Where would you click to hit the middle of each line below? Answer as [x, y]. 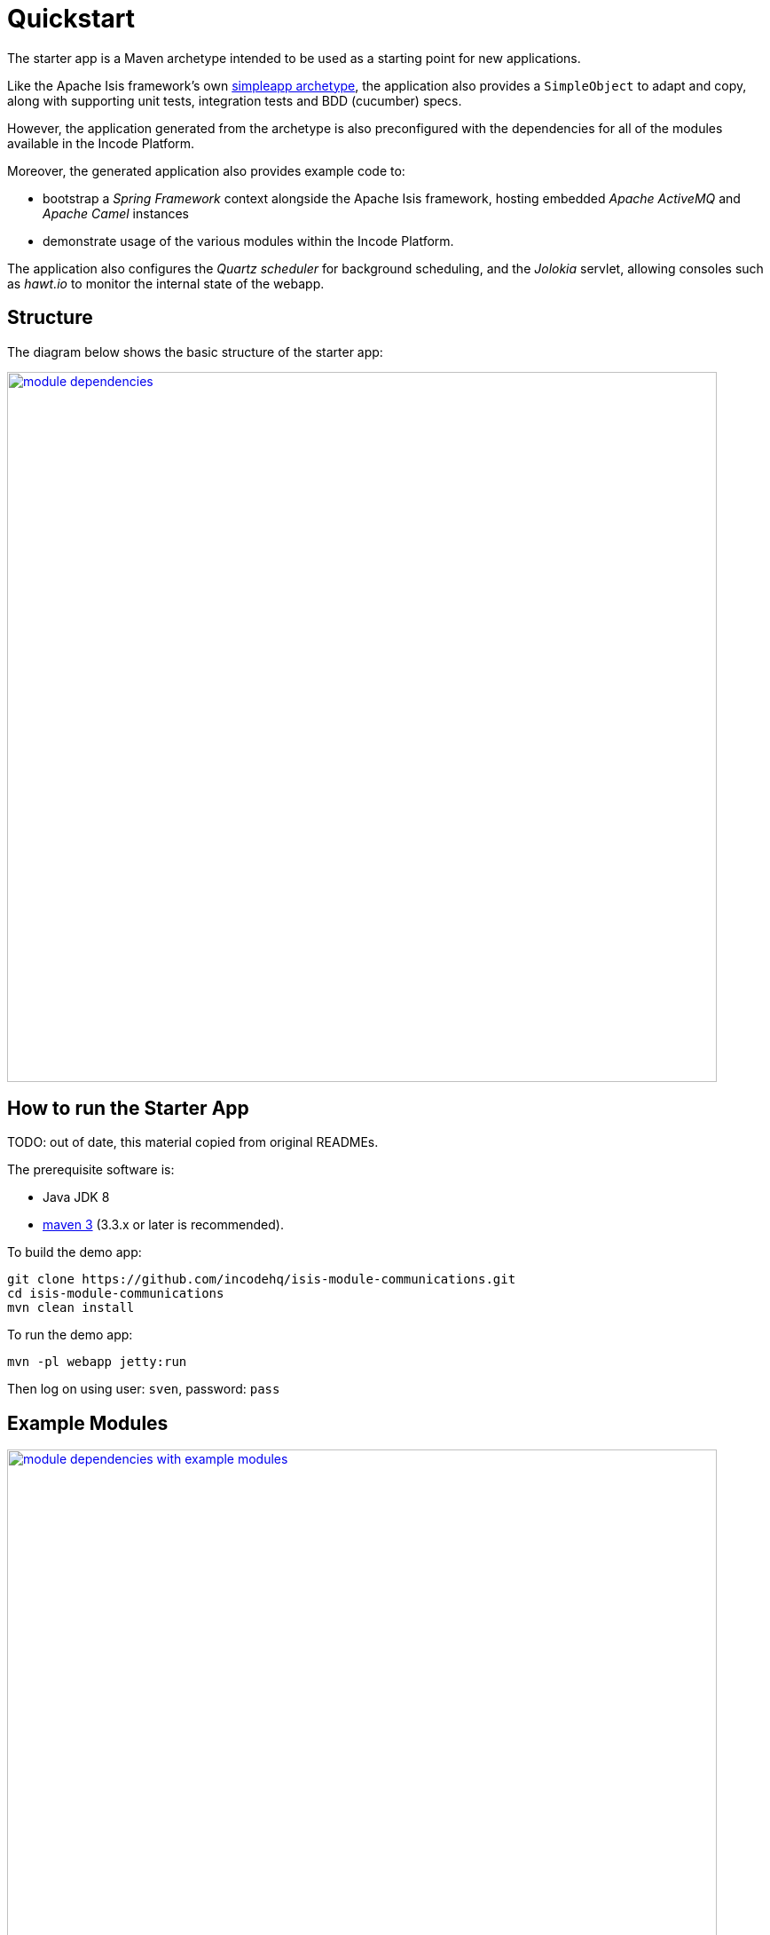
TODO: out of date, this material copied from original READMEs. [193, 1142]
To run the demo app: [70, 1335]
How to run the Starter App [128, 1109]
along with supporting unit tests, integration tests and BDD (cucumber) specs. [235, 100]
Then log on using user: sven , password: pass [144, 1389]
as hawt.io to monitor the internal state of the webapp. [166, 283]
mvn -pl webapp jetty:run [97, 1362]
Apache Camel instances [116, 213]
